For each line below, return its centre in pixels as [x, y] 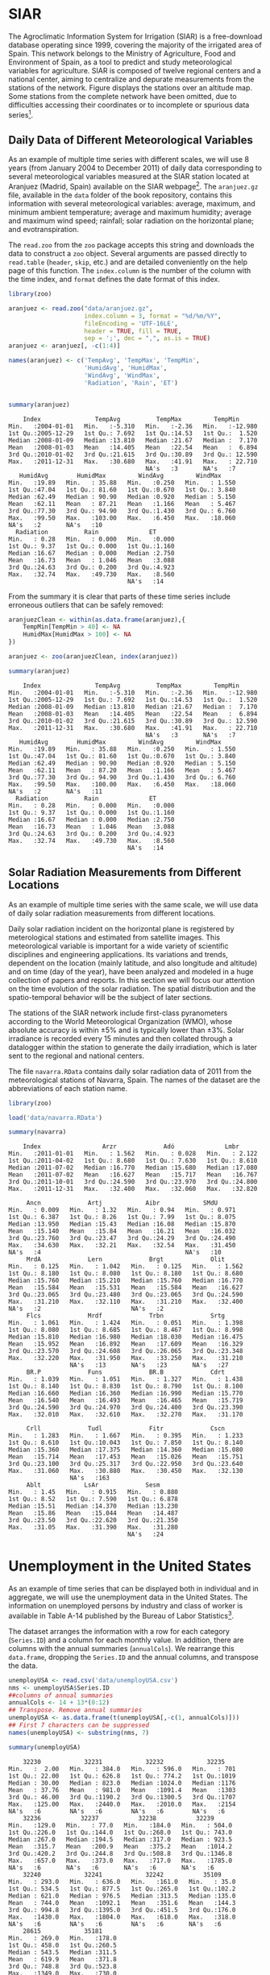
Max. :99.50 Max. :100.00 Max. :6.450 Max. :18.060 [122, 784]
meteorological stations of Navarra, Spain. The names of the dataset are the [134, 1080]
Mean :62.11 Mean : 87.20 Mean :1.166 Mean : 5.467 [122, 770]
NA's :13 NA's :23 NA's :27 [149, 1365]
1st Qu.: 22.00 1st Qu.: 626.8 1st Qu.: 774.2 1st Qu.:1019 [122, 1776]
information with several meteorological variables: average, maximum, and [132, 204]
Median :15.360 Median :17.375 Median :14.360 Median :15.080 [126, 1450]
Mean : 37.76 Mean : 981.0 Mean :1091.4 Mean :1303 [122, 1790]
